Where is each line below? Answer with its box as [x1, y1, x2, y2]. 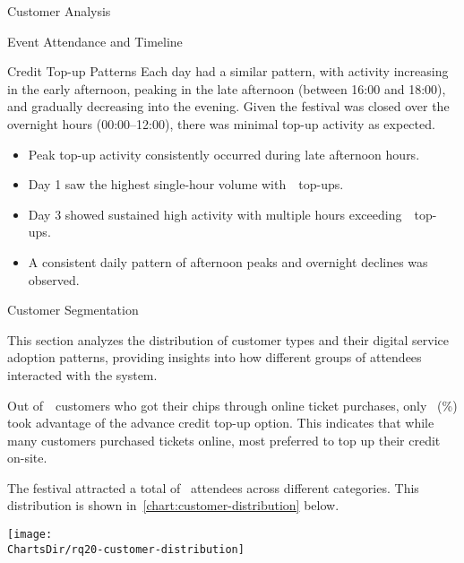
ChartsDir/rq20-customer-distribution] [7, 542, 245, 556]
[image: [7, 528, 53, 541]
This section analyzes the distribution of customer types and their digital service [7, 330, 450, 349]
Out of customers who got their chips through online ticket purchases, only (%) [7, 395, 458, 414]
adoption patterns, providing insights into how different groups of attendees [7, 348, 422, 367]
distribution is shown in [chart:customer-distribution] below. [7, 496, 339, 515]
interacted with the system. [7, 365, 158, 384]
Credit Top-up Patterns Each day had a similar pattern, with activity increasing [7, 62, 449, 81]
